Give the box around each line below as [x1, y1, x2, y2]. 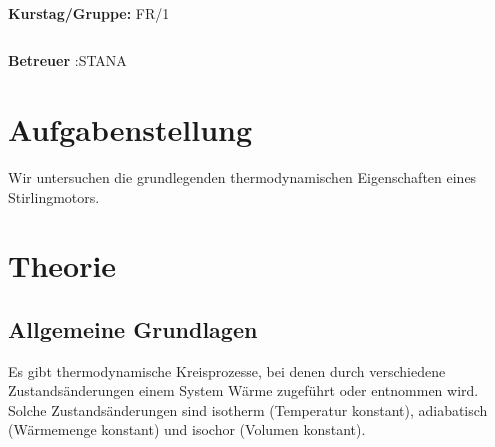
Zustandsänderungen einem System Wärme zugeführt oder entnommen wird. [8, 380, 479, 401]
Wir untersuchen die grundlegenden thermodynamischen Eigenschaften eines [8, 166, 477, 187]
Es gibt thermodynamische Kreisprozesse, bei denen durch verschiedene [8, 360, 446, 381]
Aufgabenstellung [8, 108, 253, 149]
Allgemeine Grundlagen [8, 313, 258, 344]
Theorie [8, 245, 117, 286]
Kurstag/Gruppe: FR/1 [8, 2, 170, 23]
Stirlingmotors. [8, 186, 100, 207]
